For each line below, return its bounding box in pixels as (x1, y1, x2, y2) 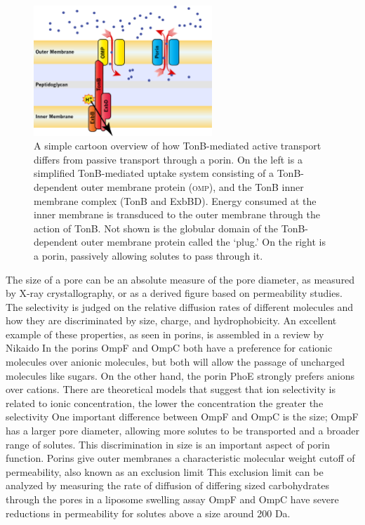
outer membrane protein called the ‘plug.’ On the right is (81, 234, 326, 249)
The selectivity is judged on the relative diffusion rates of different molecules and (6, 299, 354, 314)
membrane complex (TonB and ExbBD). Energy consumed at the (34, 193, 317, 208)
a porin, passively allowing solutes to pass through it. (34, 248, 263, 262)
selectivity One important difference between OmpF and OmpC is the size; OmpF (6, 409, 359, 424)
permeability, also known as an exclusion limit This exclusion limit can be (6, 464, 324, 479)
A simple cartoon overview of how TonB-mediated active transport (34, 138, 321, 153)
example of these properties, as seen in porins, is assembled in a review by (6, 326, 324, 341)
